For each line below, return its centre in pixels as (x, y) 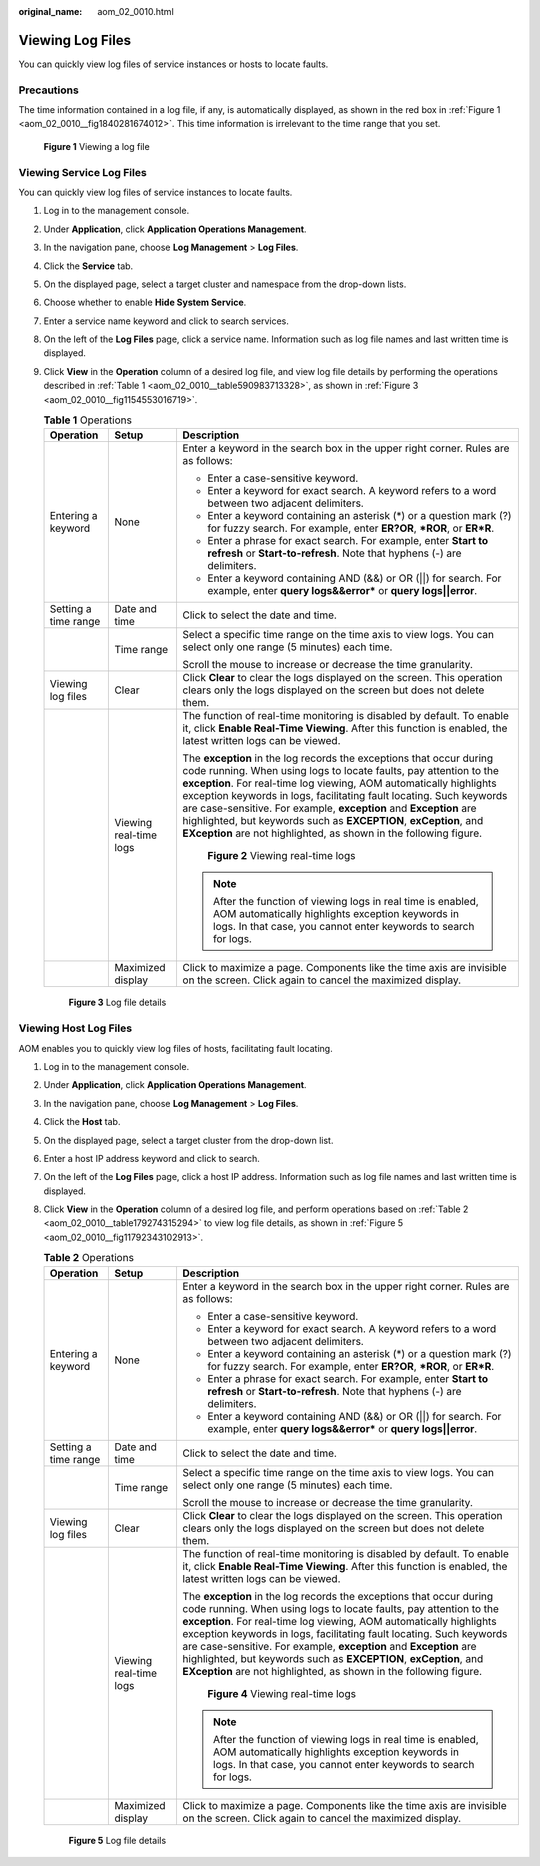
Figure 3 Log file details (117, 1002)
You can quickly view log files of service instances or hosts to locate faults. (173, 64)
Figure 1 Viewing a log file (96, 146)
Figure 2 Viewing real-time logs (281, 856)
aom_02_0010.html (135, 11)
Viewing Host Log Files (75, 1028)
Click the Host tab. (82, 1122)
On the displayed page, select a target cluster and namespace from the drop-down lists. (225, 284)
